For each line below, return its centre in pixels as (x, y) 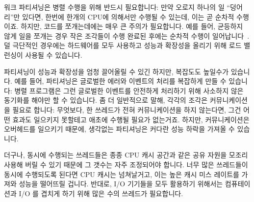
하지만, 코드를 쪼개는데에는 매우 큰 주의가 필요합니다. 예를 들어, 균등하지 (132, 26)
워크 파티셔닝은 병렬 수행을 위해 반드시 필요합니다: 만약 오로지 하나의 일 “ (117, 7)
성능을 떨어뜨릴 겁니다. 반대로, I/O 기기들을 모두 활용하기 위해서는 (121, 184)
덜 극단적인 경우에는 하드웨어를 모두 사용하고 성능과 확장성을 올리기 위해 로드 (123, 45)
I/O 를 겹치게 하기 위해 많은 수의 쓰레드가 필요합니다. (101, 193)
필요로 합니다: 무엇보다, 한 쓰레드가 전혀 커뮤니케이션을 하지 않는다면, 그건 (127, 109)
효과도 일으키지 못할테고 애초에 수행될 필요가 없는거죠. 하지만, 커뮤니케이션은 (131, 119)
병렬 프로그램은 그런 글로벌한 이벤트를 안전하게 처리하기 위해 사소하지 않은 (129, 90)
